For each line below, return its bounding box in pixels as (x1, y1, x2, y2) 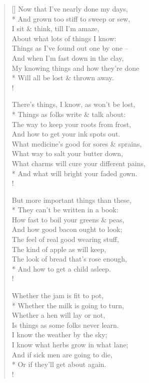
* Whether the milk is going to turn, (11, 300, 124, 310)
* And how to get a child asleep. (11, 263, 111, 274)
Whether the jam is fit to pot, (11, 290, 104, 301)
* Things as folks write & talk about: (11, 108, 126, 119)
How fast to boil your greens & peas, (11, 214, 124, 224)
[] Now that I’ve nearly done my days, (11, 4, 128, 14)
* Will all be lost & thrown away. (11, 72, 114, 83)
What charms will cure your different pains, (11, 158, 145, 168)
